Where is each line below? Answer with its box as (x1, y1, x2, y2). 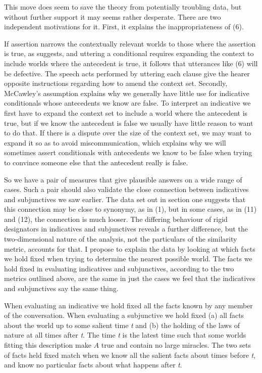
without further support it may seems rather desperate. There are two (4, 11, 221, 22)
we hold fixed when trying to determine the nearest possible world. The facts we (4, 253, 252, 264)
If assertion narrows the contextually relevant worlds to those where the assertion (4, 38, 256, 49)
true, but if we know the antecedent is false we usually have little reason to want (4, 117, 253, 128)
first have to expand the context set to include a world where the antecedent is (4, 107, 248, 118)
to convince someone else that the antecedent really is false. (4, 157, 188, 167)
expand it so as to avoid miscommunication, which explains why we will (4, 137, 226, 148)
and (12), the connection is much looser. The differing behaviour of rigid (4, 213, 228, 224)
